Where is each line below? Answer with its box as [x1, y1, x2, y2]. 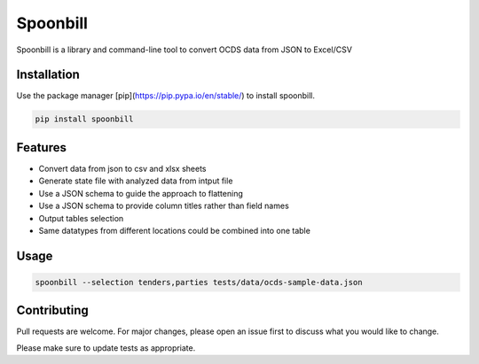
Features [16, 140, 67, 155]
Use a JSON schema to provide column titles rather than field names [38, 200, 290, 212]
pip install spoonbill [35, 114, 134, 124]
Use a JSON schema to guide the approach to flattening [38, 188, 243, 198]
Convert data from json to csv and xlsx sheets [38, 163, 207, 174]
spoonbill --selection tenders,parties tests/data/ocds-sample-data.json [35, 277, 363, 287]
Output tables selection [38, 213, 124, 223]
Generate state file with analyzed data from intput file [38, 175, 233, 186]
